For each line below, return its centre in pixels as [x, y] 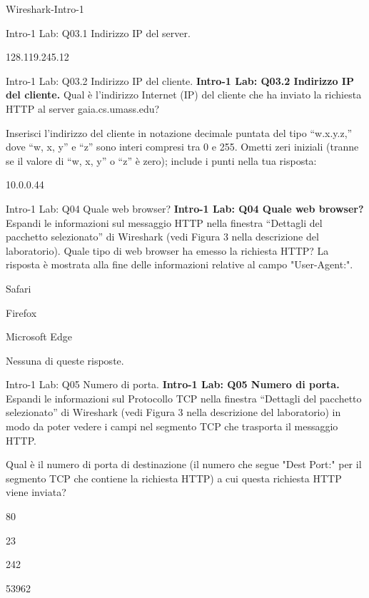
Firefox [21, 312]
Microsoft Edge [39, 336]
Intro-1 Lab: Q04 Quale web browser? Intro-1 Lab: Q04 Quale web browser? [185, 208]
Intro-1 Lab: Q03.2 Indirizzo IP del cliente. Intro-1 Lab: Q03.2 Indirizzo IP [180, 80]
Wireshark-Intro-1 [45, 9]
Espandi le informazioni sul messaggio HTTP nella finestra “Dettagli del [164, 222]
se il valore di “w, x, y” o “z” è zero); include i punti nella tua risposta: [161, 160]
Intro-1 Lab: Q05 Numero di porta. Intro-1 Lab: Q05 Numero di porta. [173, 384]
